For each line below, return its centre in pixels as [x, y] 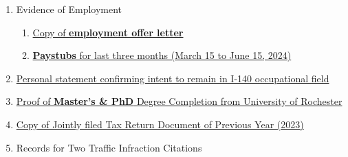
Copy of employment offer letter [108, 32]
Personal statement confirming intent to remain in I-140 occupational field [173, 78]
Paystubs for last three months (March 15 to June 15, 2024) [162, 55]
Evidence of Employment [69, 9]
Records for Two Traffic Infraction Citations [109, 147]
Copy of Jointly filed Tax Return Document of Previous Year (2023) [160, 124]
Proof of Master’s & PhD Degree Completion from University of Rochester [179, 101]
